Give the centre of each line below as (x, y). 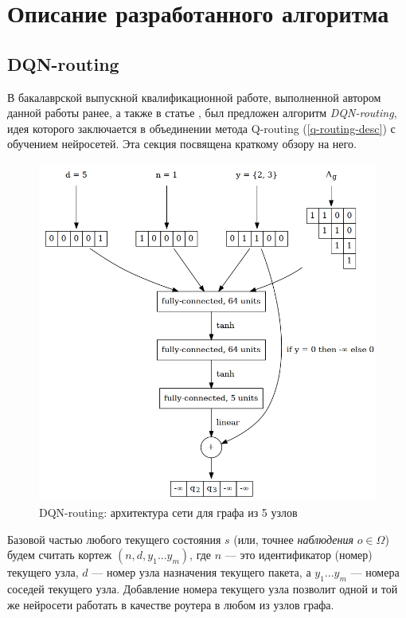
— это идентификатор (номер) (299, 555)
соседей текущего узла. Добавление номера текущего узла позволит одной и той (203, 589)
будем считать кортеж (60, 555)
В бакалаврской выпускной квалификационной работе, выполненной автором (194, 97)
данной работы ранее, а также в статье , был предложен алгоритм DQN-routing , (202, 113)
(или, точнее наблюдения (293, 539)
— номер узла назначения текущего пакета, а (201, 572)
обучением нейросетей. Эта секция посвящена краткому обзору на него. (182, 144)
